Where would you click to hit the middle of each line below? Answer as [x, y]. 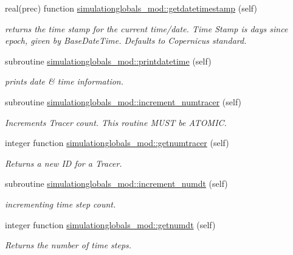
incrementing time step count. [60, 204]
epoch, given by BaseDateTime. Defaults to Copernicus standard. [126, 40]
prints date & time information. [64, 81]
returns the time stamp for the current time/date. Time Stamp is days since [146, 28]
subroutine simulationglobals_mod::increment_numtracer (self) [123, 101]
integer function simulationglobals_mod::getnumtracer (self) [117, 143]
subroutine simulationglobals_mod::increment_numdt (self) [116, 183]
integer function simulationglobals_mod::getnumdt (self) [110, 224]
